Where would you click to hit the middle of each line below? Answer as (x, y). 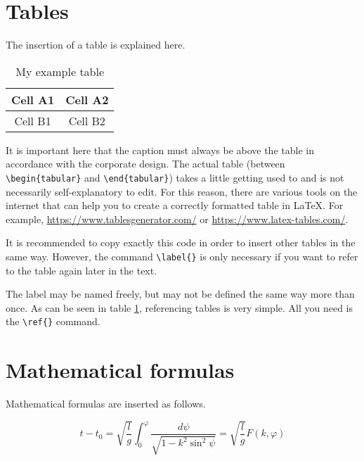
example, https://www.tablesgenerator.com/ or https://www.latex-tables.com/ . (177, 219)
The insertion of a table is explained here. (96, 45)
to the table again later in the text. (82, 270)
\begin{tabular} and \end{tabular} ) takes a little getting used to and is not (175, 177)
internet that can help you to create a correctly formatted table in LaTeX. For (175, 205)
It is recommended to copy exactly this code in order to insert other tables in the (181, 242)
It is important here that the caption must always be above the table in (160, 150)
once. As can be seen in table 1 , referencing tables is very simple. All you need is (180, 307)
